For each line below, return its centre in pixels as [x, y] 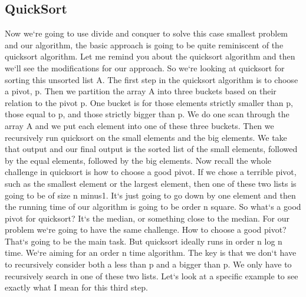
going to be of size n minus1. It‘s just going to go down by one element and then [150, 195]
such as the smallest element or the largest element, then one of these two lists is [151, 183]
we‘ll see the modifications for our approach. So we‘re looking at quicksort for [145, 67]
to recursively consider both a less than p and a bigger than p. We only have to [148, 264]
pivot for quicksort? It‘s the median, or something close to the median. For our [147, 218]
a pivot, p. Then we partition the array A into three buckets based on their [141, 91]
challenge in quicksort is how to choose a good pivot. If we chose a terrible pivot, [151, 172]
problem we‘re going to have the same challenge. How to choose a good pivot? [146, 230]
